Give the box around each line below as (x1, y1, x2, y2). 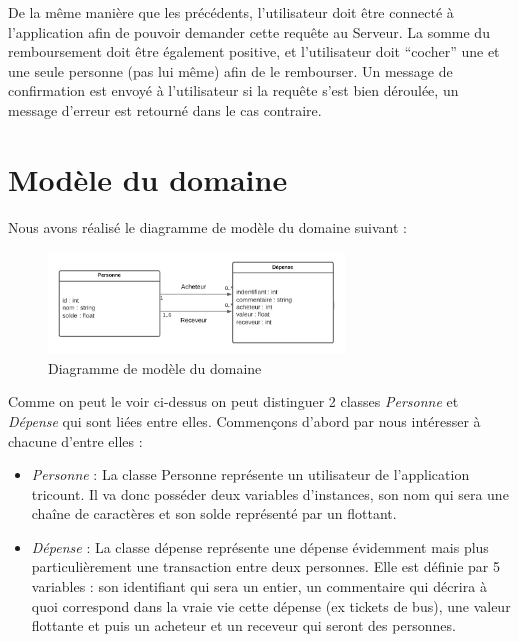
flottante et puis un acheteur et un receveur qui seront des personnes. (31, 615, 456, 636)
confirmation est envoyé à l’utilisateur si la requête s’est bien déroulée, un (8, 80, 459, 101)
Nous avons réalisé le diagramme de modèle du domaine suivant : (8, 216, 407, 237)
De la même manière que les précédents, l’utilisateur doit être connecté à (8, 2, 454, 22)
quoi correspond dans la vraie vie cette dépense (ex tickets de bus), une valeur (31, 595, 511, 616)
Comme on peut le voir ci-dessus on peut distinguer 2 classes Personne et (8, 391, 459, 412)
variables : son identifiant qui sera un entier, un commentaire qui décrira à (31, 576, 487, 597)
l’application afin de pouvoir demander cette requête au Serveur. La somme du (8, 21, 490, 42)
